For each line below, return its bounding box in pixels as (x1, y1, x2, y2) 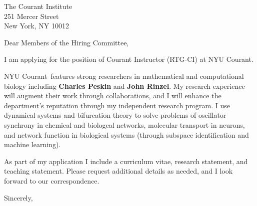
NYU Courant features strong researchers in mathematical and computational (4, 70, 244, 81)
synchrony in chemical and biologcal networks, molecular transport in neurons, (4, 119, 245, 130)
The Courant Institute (4, 1, 72, 11)
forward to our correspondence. (4, 175, 99, 186)
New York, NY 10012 (4, 20, 69, 31)
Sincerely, (4, 192, 33, 203)
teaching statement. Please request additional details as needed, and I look (4, 166, 233, 176)
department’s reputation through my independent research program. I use (4, 100, 230, 110)
